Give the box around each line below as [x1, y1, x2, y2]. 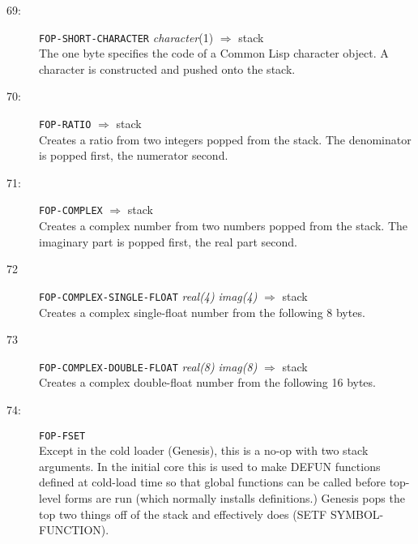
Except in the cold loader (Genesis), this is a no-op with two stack [39, 442, 369, 459]
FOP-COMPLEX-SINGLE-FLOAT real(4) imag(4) [39, 287, 258, 304]
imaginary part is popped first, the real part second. [39, 233, 297, 250]
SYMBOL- [330, 505, 384, 522]
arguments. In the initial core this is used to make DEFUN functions [39, 457, 381, 474]
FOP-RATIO [39, 119, 92, 131]
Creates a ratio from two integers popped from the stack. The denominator [39, 131, 412, 148]
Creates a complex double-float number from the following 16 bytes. [39, 374, 376, 391]
